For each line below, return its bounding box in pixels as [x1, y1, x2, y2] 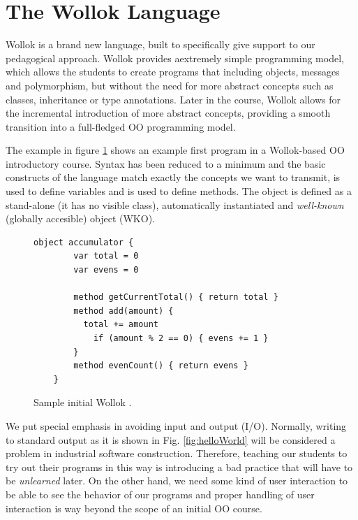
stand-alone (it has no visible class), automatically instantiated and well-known [6, 197, 344, 212]
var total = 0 [73, 251, 139, 261]
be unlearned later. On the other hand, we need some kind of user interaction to [6, 473, 348, 488]
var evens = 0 [73, 265, 139, 275]
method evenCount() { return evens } [73, 361, 248, 371]
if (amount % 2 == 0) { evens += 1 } [93, 333, 269, 343]
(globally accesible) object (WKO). [6, 211, 155, 226]
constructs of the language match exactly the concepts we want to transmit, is [6, 170, 341, 185]
